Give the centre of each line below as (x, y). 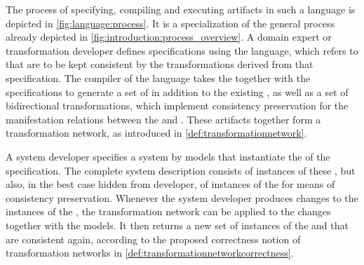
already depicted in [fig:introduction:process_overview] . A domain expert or (169, 37)
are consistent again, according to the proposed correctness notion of (153, 239)
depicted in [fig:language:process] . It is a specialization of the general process (170, 23)
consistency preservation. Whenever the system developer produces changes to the (182, 197)
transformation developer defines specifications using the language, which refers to (182, 50)
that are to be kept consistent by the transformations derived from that (160, 64)
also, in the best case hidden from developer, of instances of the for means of (170, 184)
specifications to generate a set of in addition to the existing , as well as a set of (177, 91)
